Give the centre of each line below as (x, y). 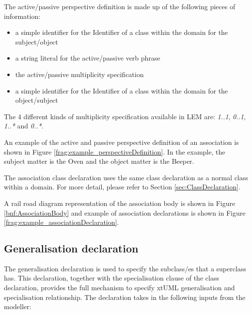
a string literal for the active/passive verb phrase (88, 58)
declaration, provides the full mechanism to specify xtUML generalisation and (119, 288)
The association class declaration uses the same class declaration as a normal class (126, 177)
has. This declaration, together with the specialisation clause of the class (111, 278)
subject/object (37, 41)
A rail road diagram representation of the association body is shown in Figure (120, 203)
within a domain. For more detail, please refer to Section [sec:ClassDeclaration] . (122, 187)
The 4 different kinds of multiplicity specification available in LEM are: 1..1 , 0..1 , (125, 116)
